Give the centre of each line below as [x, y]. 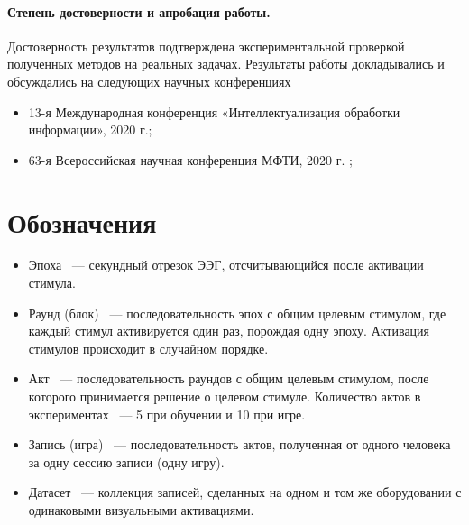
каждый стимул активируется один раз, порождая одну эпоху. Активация [229, 331]
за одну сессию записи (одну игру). [126, 461]
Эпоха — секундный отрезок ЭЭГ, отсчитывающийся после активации [226, 265]
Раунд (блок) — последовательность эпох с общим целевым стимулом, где [237, 313]
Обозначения [82, 221]
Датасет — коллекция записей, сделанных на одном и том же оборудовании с [245, 492]
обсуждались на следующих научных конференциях [149, 81]
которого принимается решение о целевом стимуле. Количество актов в [225, 396]
